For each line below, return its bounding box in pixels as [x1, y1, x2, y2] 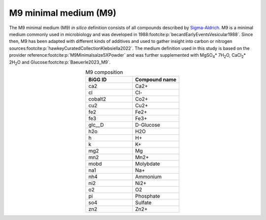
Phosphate [135, 193, 160, 200]
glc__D [88, 121, 104, 128]
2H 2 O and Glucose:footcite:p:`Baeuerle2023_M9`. [9, 59, 111, 66]
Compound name [135, 76, 177, 83]
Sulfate [135, 199, 152, 206]
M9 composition [85, 69, 123, 76]
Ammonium [135, 173, 162, 180]
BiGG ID [88, 76, 107, 83]
